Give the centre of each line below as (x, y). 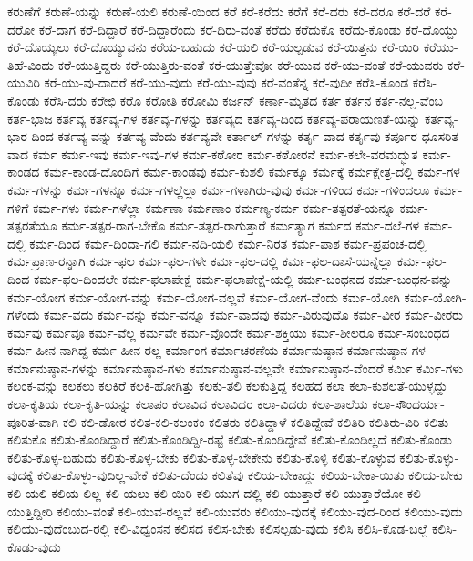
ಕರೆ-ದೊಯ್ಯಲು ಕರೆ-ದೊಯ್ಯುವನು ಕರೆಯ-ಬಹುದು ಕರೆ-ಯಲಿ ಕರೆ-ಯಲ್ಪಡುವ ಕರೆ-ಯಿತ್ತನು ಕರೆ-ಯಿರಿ (213, 47)
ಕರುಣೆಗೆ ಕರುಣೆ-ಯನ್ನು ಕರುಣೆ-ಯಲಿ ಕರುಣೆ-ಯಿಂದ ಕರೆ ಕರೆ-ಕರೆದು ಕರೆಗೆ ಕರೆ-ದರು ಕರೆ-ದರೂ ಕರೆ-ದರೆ (219, 11)
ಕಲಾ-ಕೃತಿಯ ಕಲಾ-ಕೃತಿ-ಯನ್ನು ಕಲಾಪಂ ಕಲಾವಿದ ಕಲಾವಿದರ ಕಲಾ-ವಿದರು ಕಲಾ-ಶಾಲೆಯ (188, 404)
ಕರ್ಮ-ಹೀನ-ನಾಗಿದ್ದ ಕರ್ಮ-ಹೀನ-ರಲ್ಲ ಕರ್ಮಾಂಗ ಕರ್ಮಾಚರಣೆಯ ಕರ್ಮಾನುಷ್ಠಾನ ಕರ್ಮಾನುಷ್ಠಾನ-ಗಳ (216, 350)
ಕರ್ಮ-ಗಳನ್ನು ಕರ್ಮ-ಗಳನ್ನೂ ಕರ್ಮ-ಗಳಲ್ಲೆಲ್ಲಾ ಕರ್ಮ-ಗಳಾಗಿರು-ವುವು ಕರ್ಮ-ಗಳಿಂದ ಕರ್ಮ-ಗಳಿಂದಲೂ (219, 189)
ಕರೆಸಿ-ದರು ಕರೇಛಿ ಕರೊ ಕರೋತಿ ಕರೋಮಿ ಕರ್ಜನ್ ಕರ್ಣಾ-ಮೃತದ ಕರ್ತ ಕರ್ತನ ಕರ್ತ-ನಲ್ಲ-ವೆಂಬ (244, 100)
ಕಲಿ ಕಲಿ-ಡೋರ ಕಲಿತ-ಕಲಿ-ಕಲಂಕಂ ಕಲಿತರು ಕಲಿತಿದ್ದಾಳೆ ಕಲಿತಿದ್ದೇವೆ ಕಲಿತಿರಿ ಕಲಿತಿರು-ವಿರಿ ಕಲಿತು (256, 421)
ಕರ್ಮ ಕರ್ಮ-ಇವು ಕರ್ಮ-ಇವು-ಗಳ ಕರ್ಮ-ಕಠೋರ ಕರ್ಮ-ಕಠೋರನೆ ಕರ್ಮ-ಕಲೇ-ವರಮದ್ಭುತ (225, 153)
